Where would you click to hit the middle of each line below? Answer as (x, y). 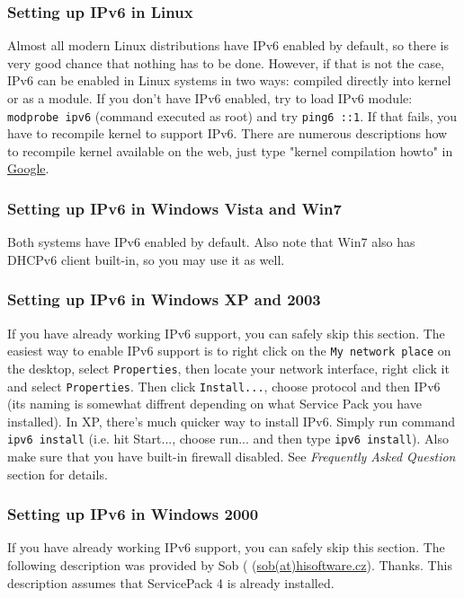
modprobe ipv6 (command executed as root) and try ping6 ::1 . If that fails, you (232, 115)
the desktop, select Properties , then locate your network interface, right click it (228, 368)
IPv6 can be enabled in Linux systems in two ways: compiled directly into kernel (229, 80)
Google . (28, 168)
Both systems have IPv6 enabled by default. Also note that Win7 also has (211, 242)
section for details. (58, 474)
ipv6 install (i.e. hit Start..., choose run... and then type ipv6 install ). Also (228, 439)
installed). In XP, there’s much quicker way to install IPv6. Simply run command (232, 421)
